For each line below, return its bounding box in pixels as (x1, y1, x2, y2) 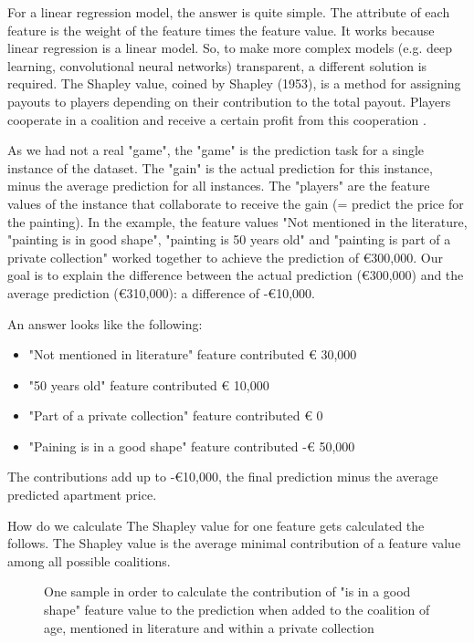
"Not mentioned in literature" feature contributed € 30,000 (28, 345, 357, 364)
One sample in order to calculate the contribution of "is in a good (44, 582, 411, 601)
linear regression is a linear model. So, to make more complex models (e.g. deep (7, 38, 452, 57)
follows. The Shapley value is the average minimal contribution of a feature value (7, 534, 461, 553)
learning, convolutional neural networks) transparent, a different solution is (7, 56, 427, 75)
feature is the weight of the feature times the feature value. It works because (7, 20, 435, 39)
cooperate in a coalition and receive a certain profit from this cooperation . (7, 109, 427, 129)
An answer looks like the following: (7, 314, 203, 333)
